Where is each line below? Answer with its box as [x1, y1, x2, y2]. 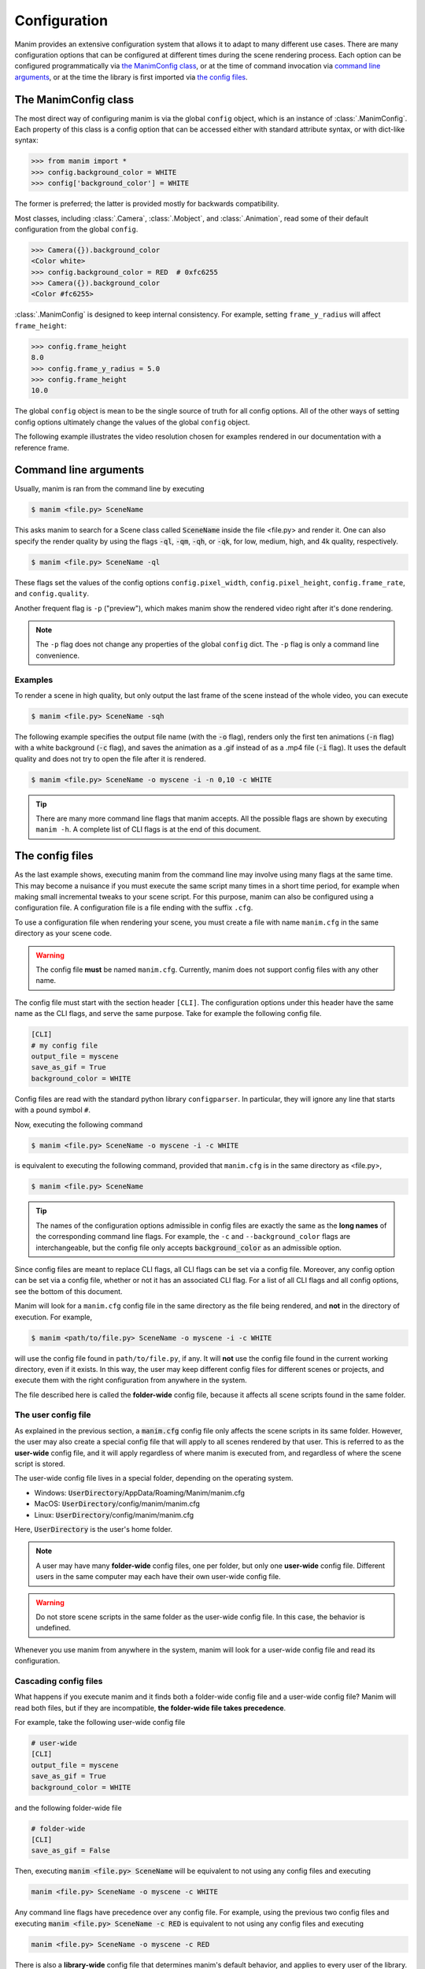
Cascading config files [14, 1675, 103, 1686]
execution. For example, [14, 1312, 93, 1322]
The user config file [14, 1410, 91, 1421]
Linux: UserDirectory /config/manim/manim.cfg [34, 1510, 194, 1519]
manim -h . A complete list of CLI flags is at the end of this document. [35, 825, 261, 834]
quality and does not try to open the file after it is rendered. [14, 754, 206, 763]
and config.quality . [14, 589, 90, 599]
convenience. [35, 651, 80, 660]
